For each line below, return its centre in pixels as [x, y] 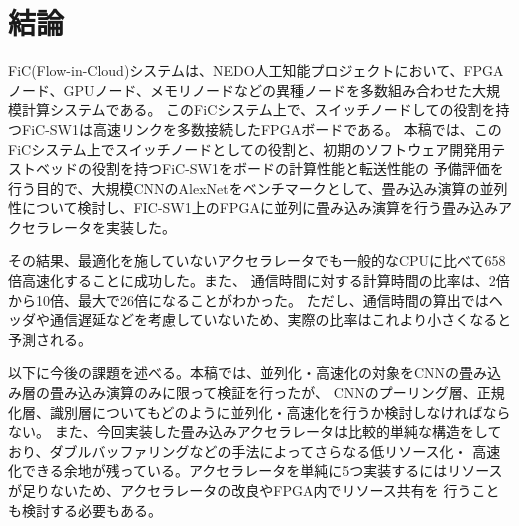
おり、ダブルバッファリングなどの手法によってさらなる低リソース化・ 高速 [254, 450]
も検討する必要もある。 [85, 509]
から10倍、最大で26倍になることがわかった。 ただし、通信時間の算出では [248, 299]
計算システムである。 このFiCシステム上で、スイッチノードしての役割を [258, 109]
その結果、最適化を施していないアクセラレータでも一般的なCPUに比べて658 [257, 260]
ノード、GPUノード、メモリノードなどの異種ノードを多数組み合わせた [240, 89]
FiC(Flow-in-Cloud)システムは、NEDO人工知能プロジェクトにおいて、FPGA [256, 70]
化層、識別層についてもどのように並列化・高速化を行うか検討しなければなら [259, 411]
